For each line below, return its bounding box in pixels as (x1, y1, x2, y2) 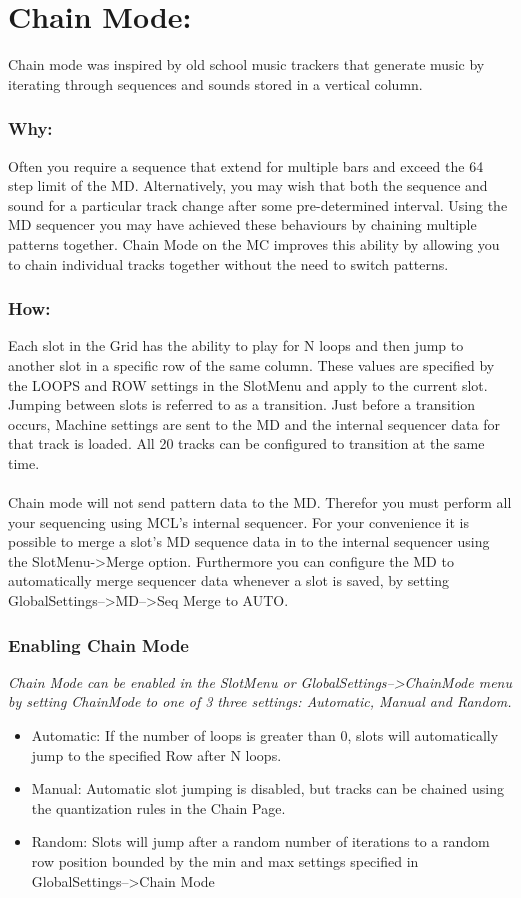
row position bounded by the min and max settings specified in (31, 851, 419, 871)
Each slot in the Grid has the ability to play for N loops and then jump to (8, 335, 464, 356)
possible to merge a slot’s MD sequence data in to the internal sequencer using (8, 531, 490, 552)
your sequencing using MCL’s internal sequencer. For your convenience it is (8, 511, 470, 532)
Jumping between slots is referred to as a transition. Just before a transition (8, 394, 476, 415)
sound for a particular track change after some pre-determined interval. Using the (8, 194, 508, 215)
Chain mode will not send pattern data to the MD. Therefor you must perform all (8, 492, 512, 513)
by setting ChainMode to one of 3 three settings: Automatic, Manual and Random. (8, 691, 512, 712)
